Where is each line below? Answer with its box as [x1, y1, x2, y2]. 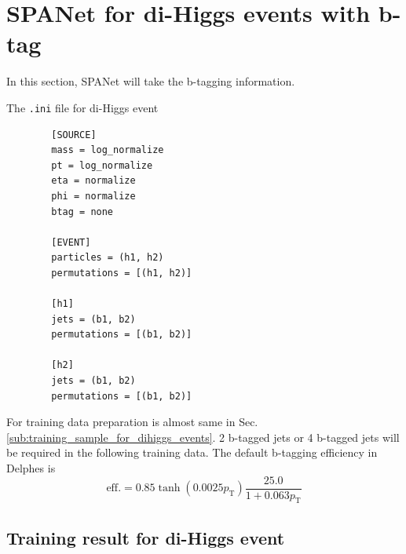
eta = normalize [51, 175, 136, 187]
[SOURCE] [51, 129, 97, 140]
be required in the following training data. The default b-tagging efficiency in [6, 444, 378, 461]
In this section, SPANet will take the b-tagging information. [6, 73, 295, 89]
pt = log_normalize [51, 159, 153, 171]
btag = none [51, 206, 114, 217]
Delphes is [6, 460, 56, 476]
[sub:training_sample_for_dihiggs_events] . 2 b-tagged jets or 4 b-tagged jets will [6, 428, 400, 445]
